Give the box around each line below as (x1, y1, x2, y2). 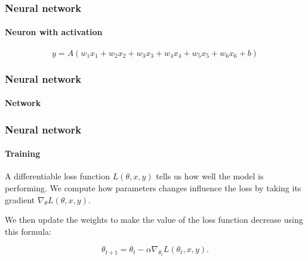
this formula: (5, 225, 51, 237)
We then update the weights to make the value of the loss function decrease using (5, 213, 303, 226)
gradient (5, 193, 35, 206)
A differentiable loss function (5, 170, 110, 182)
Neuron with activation (5, 26, 103, 38)
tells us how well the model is (156, 170, 264, 182)
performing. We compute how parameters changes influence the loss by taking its (5, 181, 301, 194)
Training (5, 147, 41, 160)
